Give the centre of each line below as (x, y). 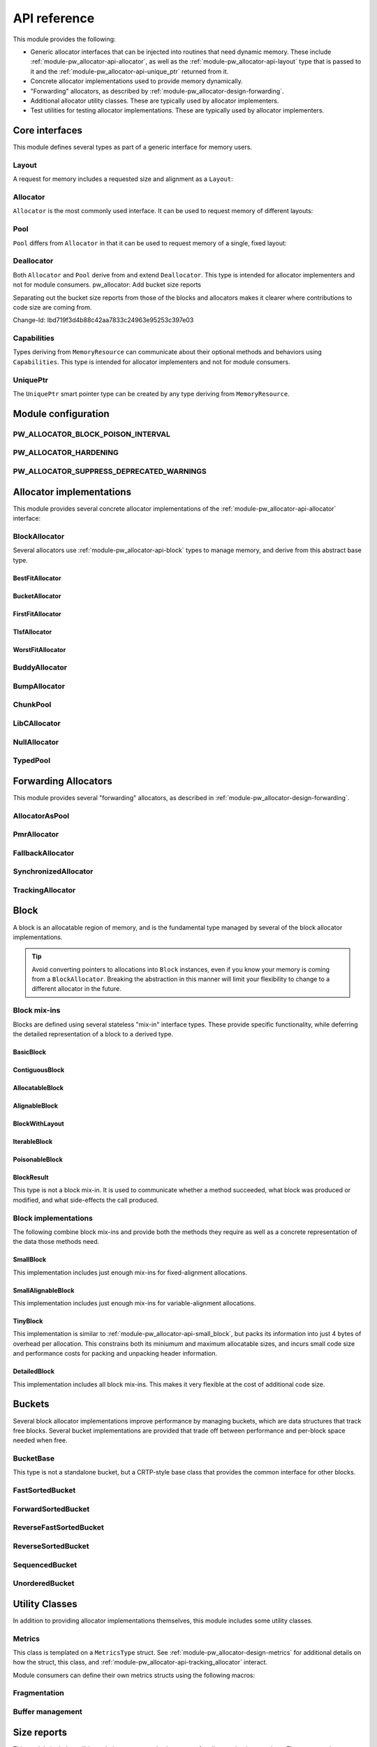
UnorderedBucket (44, 1583)
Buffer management (48, 1712)
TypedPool (32, 760)
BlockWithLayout (38, 1124)
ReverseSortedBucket (51, 1546)
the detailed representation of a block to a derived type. (93, 1034)
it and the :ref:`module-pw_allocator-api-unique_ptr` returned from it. (130, 71)
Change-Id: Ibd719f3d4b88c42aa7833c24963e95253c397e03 (103, 320)
